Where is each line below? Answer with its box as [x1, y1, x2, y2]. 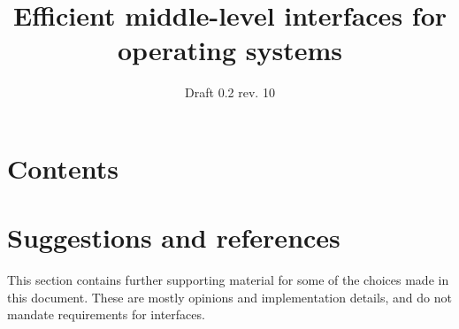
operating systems [118, 32, 342, 68]
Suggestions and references [7, 219, 340, 256]
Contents [7, 149, 119, 186]
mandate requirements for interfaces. [7, 305, 205, 324]
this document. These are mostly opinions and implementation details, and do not [7, 287, 452, 306]
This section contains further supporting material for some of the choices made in [7, 271, 449, 289]
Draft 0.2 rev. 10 [185, 83, 275, 102]
